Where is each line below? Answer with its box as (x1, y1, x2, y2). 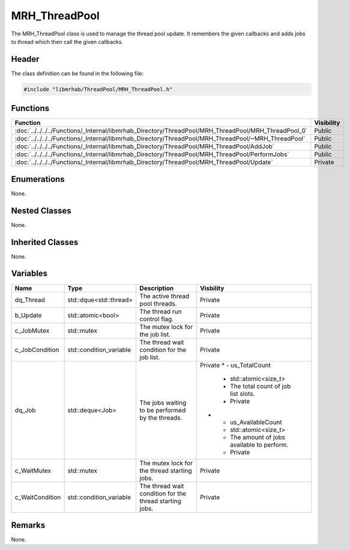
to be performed (139, 406, 186, 414)
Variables (11, 268, 48, 279)
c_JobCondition (14, 345, 59, 354)
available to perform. (230, 440, 289, 449)
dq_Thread (14, 295, 45, 304)
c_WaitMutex (14, 466, 51, 474)
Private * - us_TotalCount (200, 361, 271, 369)
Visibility (314, 119, 340, 127)
